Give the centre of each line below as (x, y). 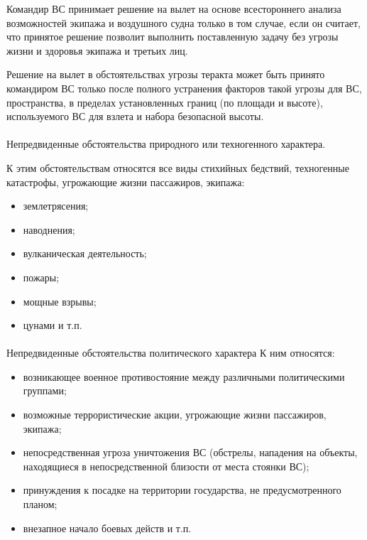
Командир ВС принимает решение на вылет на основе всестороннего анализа (174, 9)
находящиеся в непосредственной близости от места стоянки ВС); (166, 466)
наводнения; (49, 229)
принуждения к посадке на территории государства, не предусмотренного (182, 490)
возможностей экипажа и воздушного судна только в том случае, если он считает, (183, 22)
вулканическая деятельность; (85, 253)
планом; (40, 504)
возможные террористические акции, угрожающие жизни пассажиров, (175, 415)
